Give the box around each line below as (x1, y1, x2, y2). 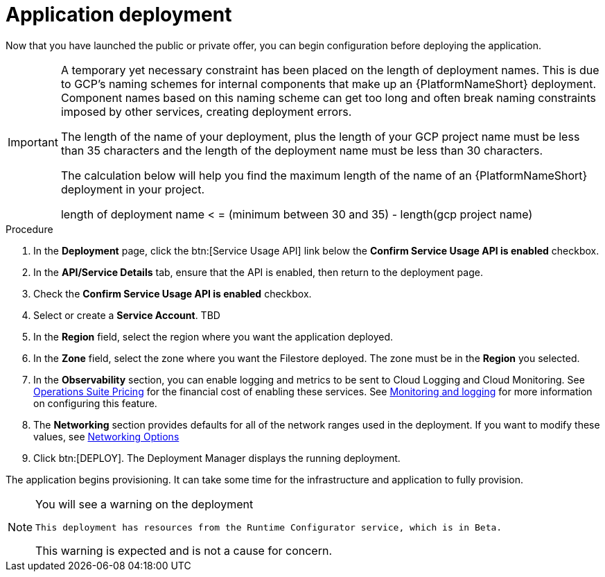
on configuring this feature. (33, 397, 157, 409)
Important (8, 135, 58, 149)
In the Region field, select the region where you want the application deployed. (33, 330, 394, 343)
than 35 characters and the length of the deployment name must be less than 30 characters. (60, 143, 543, 157)
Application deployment (6, 3, 232, 26)
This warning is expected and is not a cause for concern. (35, 543, 333, 558)
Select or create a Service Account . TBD (33, 309, 220, 321)
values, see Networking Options (33, 430, 179, 442)
